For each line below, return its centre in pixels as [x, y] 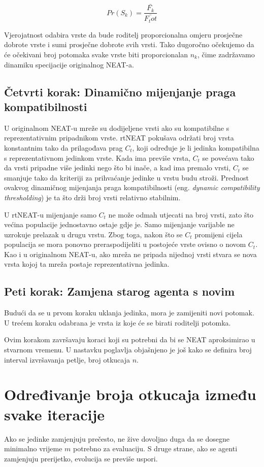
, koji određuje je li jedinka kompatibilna [196, 147]
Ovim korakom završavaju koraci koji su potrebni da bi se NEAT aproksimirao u [130, 339]
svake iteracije [55, 414]
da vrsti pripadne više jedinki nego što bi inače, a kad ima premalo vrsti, [118, 168]
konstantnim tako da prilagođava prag [63, 147]
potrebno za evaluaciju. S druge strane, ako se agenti [155, 448]
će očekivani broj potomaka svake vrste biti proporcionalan [96, 54]
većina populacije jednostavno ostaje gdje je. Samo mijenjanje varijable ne [119, 224]
